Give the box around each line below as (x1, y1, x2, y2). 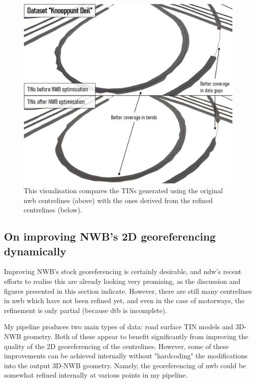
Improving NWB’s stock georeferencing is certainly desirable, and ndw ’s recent (4, 266, 242, 277)
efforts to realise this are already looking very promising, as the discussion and (4, 276, 241, 286)
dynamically (4, 243, 66, 258)
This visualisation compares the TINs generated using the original (24, 185, 223, 195)
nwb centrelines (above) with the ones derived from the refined (24, 195, 213, 205)
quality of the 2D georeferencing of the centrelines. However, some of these (4, 341, 229, 351)
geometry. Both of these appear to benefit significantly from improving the (23, 331, 249, 341)
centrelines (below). (24, 205, 82, 215)
